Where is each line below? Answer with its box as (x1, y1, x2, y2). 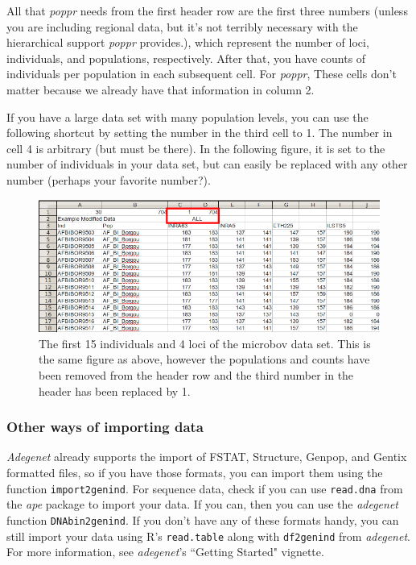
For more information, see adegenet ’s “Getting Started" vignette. (6, 543, 324, 560)
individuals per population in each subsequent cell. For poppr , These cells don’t (6, 65, 397, 82)
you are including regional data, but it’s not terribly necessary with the (6, 18, 358, 35)
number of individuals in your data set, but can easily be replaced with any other (6, 156, 408, 172)
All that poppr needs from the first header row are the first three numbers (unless (6, 2, 408, 19)
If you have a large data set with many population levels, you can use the (6, 108, 369, 125)
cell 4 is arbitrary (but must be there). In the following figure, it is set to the (6, 139, 385, 156)
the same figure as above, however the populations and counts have (39, 351, 370, 368)
